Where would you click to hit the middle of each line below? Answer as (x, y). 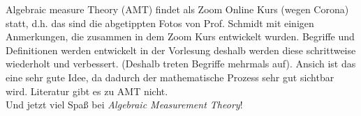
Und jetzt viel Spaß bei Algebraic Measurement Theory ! (124, 105)
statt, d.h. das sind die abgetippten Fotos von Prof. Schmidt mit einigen (160, 23)
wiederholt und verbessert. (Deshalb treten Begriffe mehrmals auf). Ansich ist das (181, 64)
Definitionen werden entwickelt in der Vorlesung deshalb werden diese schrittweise (181, 50)
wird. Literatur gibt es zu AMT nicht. (87, 91)
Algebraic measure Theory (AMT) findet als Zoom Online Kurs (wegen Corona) (177, 9)
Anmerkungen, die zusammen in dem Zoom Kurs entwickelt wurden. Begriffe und (180, 36)
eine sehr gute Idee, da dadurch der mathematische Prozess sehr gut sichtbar (170, 77)
